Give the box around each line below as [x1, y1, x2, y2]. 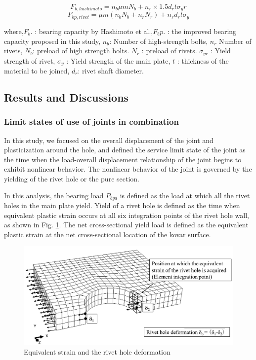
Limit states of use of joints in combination [4, 115, 179, 128]
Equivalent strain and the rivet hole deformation [24, 347, 171, 357]
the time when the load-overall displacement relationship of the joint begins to [4, 154, 242, 164]
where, [4, 26, 24, 36]
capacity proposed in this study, [4, 36, 101, 46]
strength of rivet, [4, 55, 55, 66]
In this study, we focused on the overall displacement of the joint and [4, 135, 213, 145]
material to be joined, [4, 66, 70, 75]
